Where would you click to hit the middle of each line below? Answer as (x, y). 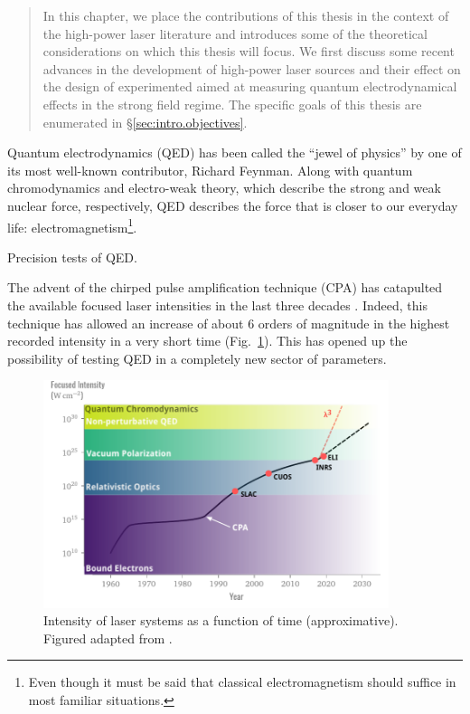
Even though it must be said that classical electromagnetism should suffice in (242, 682)
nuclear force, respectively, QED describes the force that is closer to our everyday (233, 205)
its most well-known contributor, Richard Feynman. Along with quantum (210, 170)
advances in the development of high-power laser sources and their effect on (252, 68)
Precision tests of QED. (72, 257)
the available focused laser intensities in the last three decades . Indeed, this (217, 305)
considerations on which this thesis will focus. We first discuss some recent (249, 51)
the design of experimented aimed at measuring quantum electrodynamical (250, 86)
